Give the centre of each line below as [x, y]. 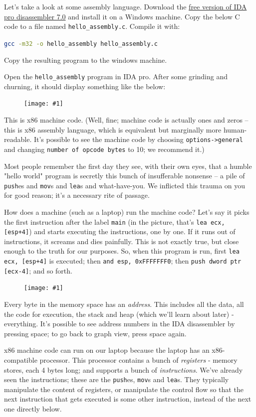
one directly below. [33, 409]
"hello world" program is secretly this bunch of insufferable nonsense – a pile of [125, 176]
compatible [21, 360]
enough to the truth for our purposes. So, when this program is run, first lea [122, 251]
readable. [18, 139]
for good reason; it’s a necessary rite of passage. [77, 195]
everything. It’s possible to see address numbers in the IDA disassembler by [120, 324]
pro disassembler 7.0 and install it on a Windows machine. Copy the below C [122, 16]
